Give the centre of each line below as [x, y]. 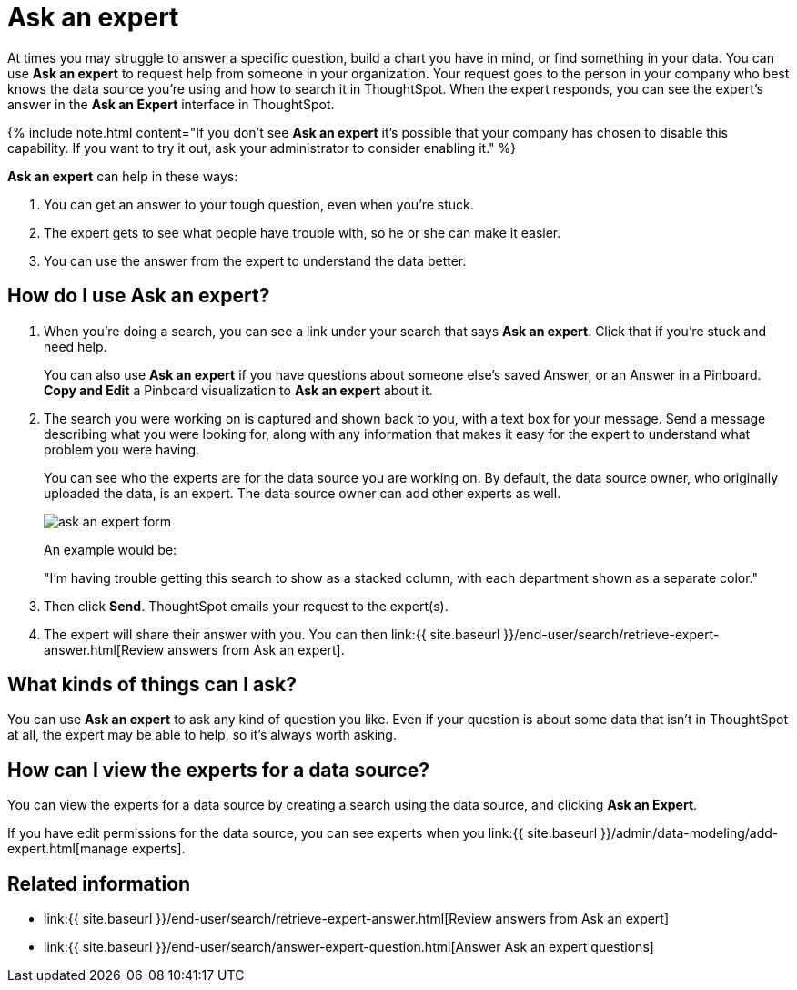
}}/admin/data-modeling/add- [689, 833]
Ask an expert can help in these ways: [123, 176]
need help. [76, 346]
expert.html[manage [68, 849]
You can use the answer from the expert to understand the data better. [255, 260]
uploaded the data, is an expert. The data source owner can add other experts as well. [303, 493]
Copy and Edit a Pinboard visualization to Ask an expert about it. [238, 390]
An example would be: [111, 549]
